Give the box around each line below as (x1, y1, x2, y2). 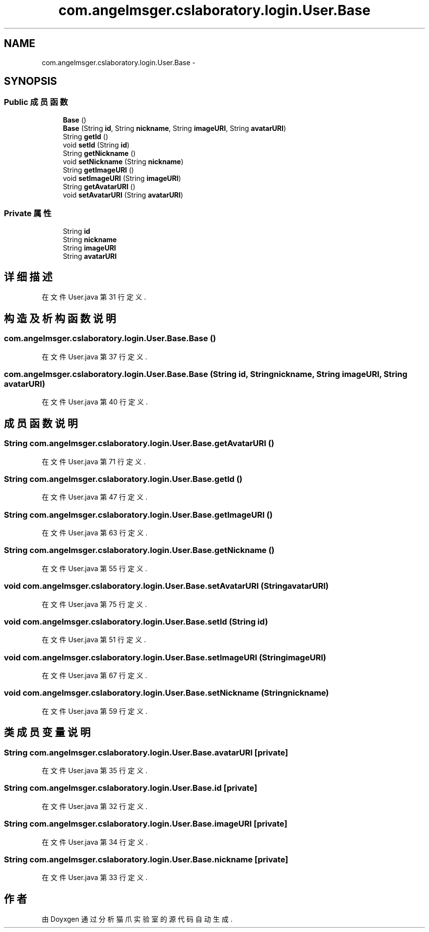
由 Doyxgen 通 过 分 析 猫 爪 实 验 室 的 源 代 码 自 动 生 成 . (42, 915, 233, 924)
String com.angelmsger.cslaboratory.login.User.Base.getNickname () (4, 545, 275, 555)
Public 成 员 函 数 (4, 97, 68, 107)
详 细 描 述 (4, 270, 52, 283)
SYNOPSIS (4, 75, 57, 88)
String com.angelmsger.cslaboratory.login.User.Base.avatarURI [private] (4, 747, 288, 757)
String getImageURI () (63, 165, 134, 174)
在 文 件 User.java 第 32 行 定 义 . (42, 802, 148, 810)
